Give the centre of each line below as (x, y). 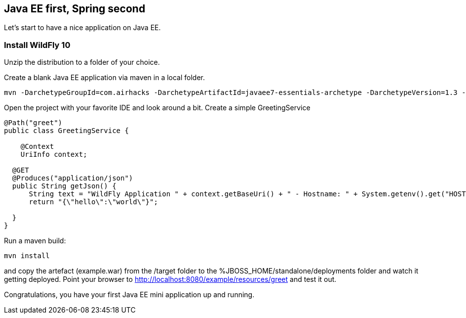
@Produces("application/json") (73, 178)
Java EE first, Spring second (75, 9)
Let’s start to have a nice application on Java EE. (82, 28)
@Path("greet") (33, 123)
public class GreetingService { (66, 131)
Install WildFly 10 (37, 45)
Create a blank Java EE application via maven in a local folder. (105, 78)
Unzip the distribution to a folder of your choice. (82, 62)
